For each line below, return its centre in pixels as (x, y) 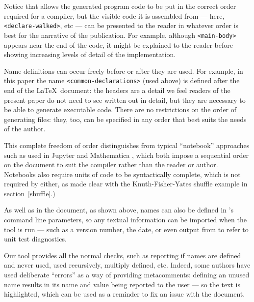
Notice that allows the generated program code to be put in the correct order (120, 6)
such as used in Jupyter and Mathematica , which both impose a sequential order (126, 155)
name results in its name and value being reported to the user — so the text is (122, 284)
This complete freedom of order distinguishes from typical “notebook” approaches (127, 145)
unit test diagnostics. (35, 239)
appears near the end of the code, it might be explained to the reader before (118, 45)
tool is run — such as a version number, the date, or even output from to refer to (126, 229)
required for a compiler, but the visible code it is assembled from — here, (114, 15)
